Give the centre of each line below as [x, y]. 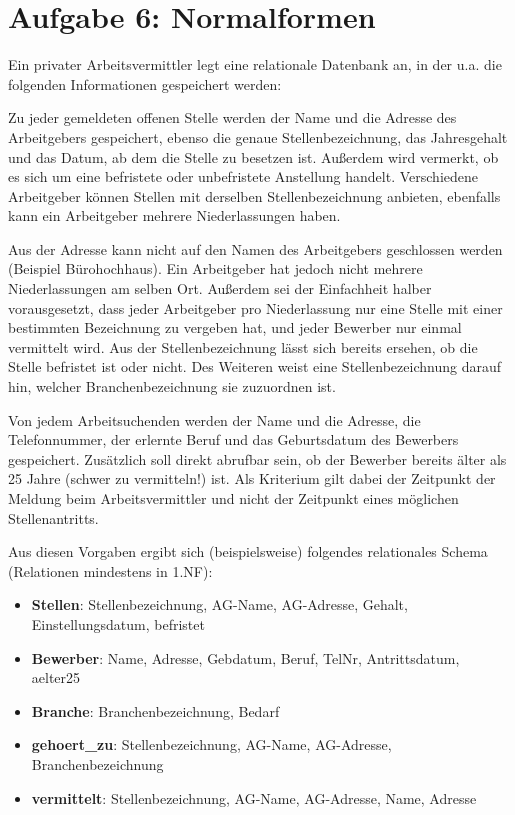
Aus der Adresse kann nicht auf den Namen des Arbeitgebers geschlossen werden [255, 248]
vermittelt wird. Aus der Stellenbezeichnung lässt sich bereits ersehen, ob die [243, 346]
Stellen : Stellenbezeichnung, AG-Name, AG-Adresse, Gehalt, [219, 604]
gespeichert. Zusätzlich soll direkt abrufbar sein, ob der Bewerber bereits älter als [257, 458]
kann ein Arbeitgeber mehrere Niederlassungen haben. [174, 215]
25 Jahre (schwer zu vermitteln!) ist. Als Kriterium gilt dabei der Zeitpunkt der [252, 478]
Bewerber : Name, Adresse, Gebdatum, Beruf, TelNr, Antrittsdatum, [245, 657]
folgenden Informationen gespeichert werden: [145, 83]
